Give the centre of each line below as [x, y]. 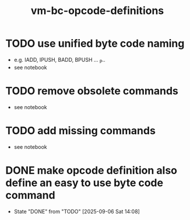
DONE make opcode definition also [92, 170]
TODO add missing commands [80, 130]
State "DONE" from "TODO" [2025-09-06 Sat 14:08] [77, 211]
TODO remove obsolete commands [92, 91]
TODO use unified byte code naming [95, 43]
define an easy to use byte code [85, 183]
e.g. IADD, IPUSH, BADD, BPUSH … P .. [59, 60]
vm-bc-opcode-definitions [97, 11]
